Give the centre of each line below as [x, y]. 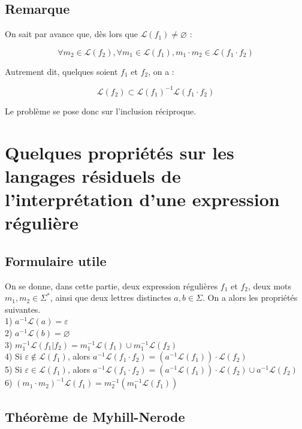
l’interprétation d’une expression [142, 199]
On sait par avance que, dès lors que [71, 34]
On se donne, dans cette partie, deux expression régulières [111, 286]
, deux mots [270, 286]
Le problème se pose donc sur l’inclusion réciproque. [101, 111]
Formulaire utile [56, 260]
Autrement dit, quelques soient [61, 71]
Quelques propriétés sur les [120, 152]
